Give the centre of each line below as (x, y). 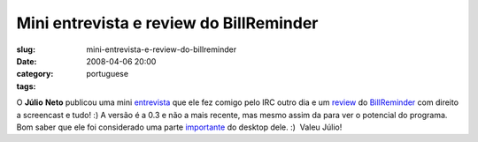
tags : (26, 86)
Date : (27, 61)
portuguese (107, 74)
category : (35, 74)
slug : (26, 49)
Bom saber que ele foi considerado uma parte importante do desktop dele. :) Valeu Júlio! (179, 127)
